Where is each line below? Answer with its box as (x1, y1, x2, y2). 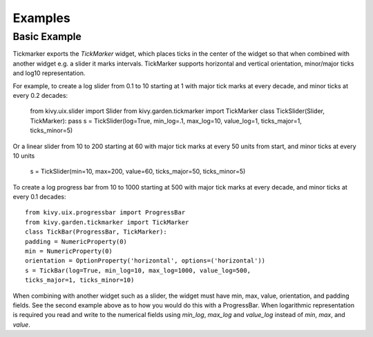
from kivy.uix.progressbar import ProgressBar (25, 209, 186, 216)
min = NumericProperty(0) (25, 247, 113, 255)
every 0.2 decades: (12, 91, 68, 99)
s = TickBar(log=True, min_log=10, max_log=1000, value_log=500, (25, 266, 251, 274)
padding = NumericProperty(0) (25, 238, 128, 245)
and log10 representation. (12, 69, 86, 77)
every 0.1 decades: (12, 193, 66, 201)
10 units (12, 152, 35, 160)
